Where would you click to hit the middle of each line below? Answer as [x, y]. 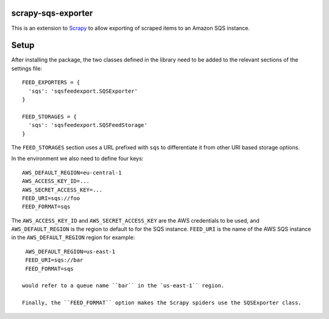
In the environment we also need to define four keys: [77, 159]
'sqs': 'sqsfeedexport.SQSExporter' [83, 91]
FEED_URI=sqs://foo [51, 198]
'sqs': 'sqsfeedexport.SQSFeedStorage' [88, 125]
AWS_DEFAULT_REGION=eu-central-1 [72, 173]
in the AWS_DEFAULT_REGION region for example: [73, 237]
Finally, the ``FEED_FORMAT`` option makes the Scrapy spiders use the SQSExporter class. [162, 303]
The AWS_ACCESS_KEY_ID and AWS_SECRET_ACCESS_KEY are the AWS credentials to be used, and [136, 220]
